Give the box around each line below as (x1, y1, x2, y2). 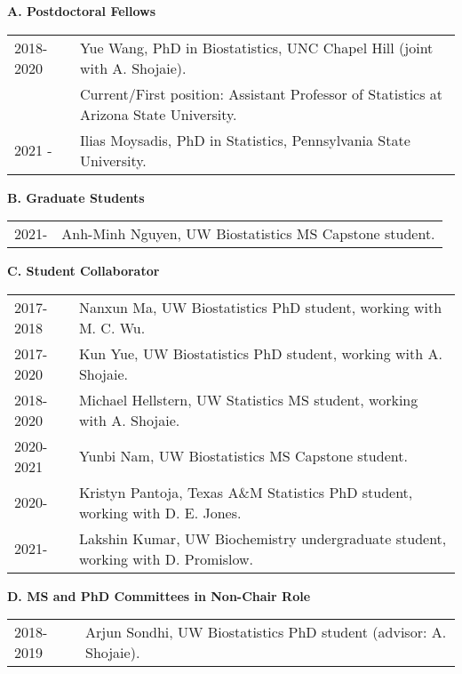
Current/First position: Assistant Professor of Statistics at (79, 83, 443, 104)
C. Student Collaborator (7, 261, 160, 280)
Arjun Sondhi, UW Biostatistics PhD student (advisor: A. (84, 622, 447, 643)
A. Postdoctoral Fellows (7, 2, 156, 20)
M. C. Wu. (78, 317, 146, 338)
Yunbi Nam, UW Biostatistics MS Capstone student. (78, 445, 408, 467)
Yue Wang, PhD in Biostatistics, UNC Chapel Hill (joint (79, 36, 434, 58)
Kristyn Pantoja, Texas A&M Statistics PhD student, (78, 481, 413, 502)
